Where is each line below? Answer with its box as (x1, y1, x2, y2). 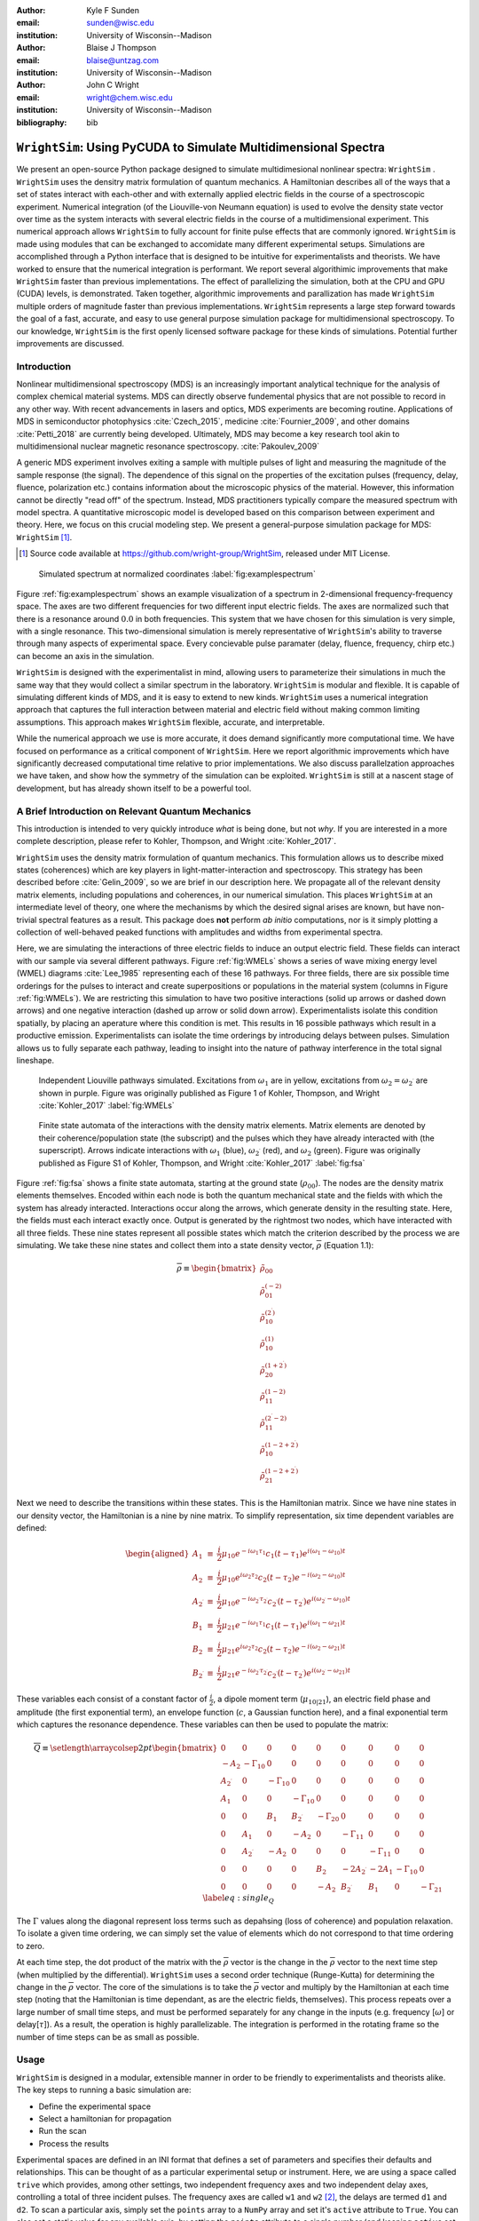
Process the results (38, 2137, 110, 2149)
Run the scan (38, 2126, 88, 2137)
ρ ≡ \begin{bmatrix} (177, 1263, 257, 1274)
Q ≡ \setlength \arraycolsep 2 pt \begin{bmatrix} (33, 1742, 218, 1753)
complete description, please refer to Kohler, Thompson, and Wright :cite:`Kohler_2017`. (16, 836, 337, 847)
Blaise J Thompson (86, 43, 157, 53)
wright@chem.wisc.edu (86, 92, 173, 102)
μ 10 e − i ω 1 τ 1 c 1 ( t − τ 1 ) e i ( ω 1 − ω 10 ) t (222, 1547, 346, 1561)
